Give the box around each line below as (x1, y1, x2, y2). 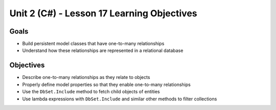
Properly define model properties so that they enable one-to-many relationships (22, 81, 191, 88)
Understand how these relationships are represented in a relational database (22, 47, 183, 53)
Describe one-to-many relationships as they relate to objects (22, 74, 150, 80)
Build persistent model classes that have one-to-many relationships (22, 41, 165, 47)
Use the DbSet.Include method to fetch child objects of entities (22, 89, 160, 95)
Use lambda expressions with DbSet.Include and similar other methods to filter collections (22, 96, 217, 102)
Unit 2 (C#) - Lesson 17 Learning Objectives (9, 8, 197, 19)
